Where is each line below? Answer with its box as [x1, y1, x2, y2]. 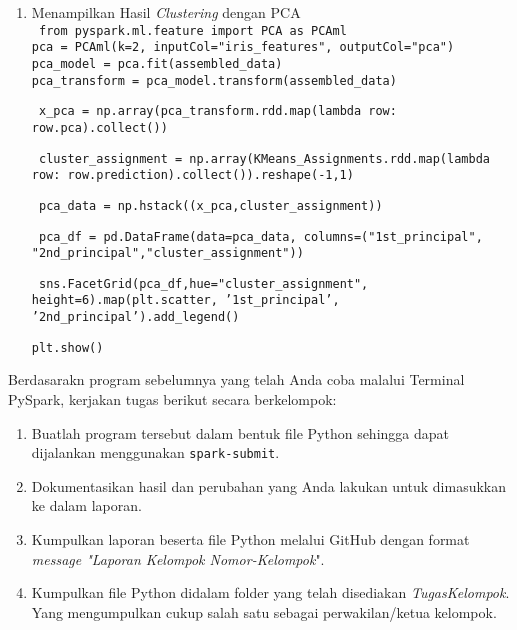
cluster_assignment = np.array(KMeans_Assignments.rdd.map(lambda [38, 151, 490, 166]
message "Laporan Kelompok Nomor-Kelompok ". [31, 548, 325, 569]
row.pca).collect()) [31, 120, 168, 135]
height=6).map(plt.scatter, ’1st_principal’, [31, 293, 340, 308]
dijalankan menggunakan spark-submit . [31, 442, 280, 463]
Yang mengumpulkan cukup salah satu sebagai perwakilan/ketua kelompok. [31, 601, 497, 622]
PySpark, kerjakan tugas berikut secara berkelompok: [8, 389, 337, 410]
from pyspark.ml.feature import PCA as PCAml [38, 23, 347, 38]
